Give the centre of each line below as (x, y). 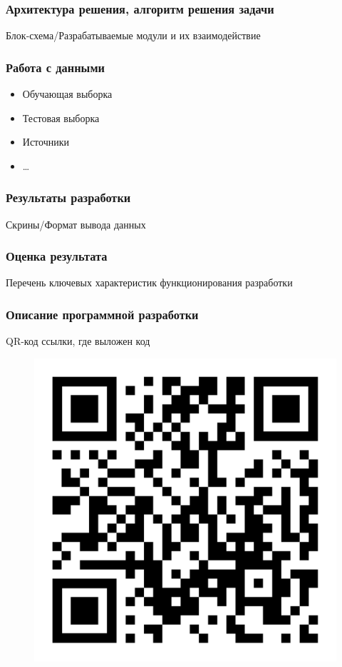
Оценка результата (57, 256)
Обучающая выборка (67, 94)
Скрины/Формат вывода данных (76, 224)
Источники (46, 142)
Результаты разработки (68, 197)
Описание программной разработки (102, 314)
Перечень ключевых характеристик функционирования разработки (149, 282)
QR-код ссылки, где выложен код (78, 341)
